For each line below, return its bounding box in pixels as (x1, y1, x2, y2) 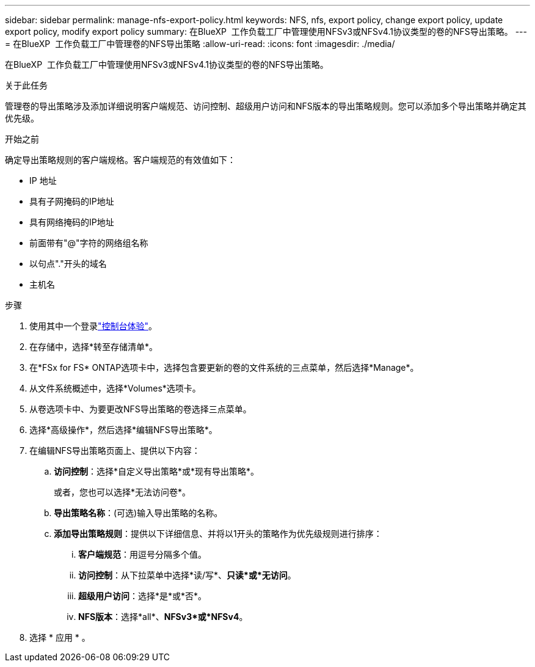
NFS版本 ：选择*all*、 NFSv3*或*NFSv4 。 (78, 611, 248, 622)
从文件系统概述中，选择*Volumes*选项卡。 (29, 383, 201, 393)
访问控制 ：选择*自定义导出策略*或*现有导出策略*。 (54, 466, 260, 476)
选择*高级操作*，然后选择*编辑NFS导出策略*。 (29, 425, 217, 435)
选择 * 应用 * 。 (29, 632, 90, 643)
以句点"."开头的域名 (29, 258, 107, 269)
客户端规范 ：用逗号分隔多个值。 (78, 549, 206, 559)
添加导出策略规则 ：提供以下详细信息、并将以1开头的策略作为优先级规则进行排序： (54, 528, 382, 539)
